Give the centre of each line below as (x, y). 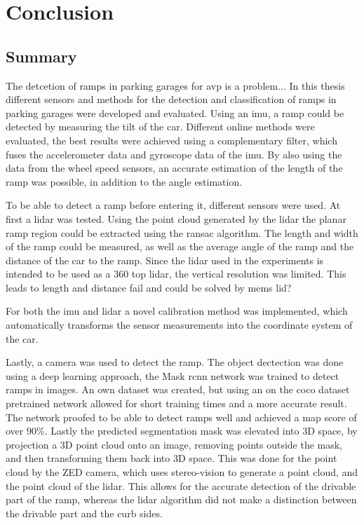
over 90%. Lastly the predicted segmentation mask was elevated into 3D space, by (182, 431)
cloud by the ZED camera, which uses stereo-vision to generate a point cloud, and (182, 472)
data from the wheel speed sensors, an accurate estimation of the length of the (174, 168)
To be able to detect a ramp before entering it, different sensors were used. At (173, 205)
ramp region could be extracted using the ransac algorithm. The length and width (182, 232)
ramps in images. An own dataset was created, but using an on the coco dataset (178, 389)
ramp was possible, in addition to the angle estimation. (124, 181)
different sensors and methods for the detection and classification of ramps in (171, 99)
